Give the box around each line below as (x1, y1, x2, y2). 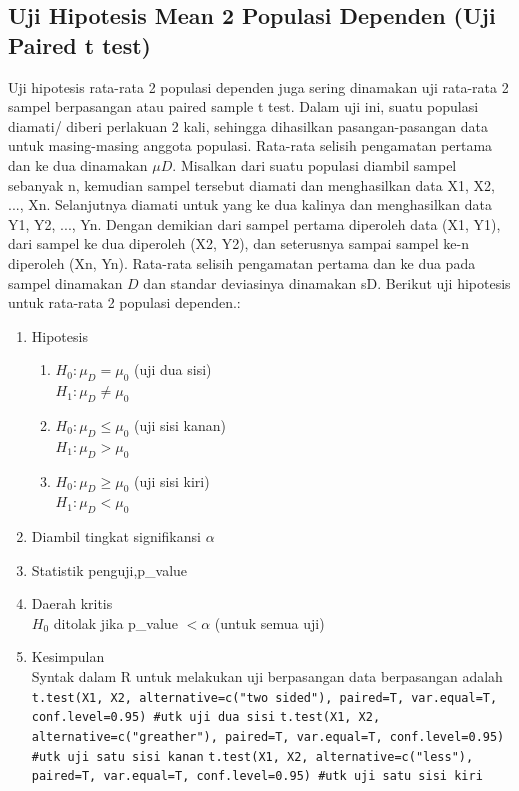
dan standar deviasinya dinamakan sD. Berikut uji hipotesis (143, 272, 511, 293)
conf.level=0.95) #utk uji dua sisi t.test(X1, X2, (31, 710, 381, 725)
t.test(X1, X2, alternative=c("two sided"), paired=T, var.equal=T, (31, 690, 498, 705)
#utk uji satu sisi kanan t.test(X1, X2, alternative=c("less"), (31, 749, 474, 764)
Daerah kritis (31, 593, 113, 614)
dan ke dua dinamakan (8, 154, 148, 175)
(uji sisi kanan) (133, 414, 226, 435)
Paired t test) (8, 29, 151, 60)
